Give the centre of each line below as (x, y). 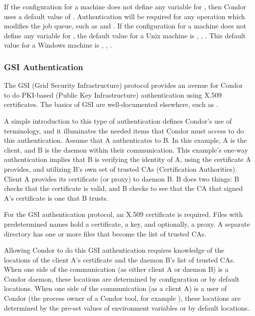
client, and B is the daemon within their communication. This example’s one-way (126, 149)
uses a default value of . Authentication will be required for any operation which (125, 16)
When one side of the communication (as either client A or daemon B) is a (116, 269)
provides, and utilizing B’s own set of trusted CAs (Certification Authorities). (121, 169)
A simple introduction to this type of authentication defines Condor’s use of (118, 120)
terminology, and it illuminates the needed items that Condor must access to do (124, 130)
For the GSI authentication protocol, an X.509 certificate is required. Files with (123, 214)
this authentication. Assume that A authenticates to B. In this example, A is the (126, 140)
